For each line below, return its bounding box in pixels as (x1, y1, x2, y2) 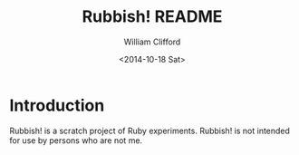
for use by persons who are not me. (9, 134, 143, 146)
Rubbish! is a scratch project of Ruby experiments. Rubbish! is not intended (9, 125, 290, 136)
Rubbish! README (82, 6, 223, 27)
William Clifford (123, 36, 181, 47)
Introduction (9, 95, 105, 115)
